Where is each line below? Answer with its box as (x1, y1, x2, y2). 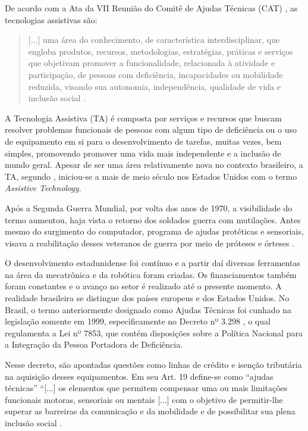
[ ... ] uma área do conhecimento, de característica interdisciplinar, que (28, 33, 280, 46)
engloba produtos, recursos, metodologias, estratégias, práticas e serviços (28, 45, 293, 57)
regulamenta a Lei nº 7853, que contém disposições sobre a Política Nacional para (5, 326, 303, 339)
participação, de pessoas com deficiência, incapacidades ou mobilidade (28, 68, 283, 80)
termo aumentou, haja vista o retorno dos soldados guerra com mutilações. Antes (5, 213, 301, 226)
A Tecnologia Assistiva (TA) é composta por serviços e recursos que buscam (5, 111, 282, 124)
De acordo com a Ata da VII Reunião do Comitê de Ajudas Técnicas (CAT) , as (5, 2, 298, 14)
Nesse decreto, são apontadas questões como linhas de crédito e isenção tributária (5, 358, 302, 371)
